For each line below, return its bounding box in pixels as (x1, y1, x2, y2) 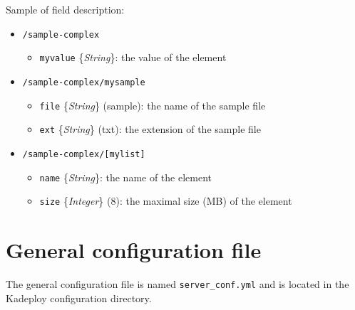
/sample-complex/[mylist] (22, 149, 145, 159)
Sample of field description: (6, 2, 125, 16)
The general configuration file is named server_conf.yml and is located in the (6, 276, 349, 291)
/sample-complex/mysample (22, 77, 145, 87)
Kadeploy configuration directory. (6, 290, 152, 305)
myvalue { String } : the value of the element (39, 50, 227, 65)
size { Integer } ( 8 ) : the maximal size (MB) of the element (39, 193, 292, 208)
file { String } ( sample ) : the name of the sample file (39, 97, 266, 112)
